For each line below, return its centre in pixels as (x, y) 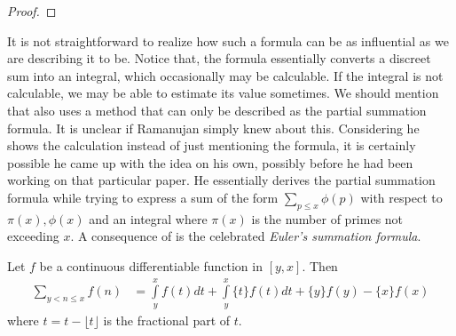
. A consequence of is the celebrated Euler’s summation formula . (246, 236)
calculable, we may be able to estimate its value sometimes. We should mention (223, 93)
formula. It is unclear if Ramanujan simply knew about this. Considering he (213, 128)
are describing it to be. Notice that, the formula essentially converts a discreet (219, 58)
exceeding (33, 236)
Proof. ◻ (32, 11)
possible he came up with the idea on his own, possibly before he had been (210, 162)
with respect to (401, 197)
